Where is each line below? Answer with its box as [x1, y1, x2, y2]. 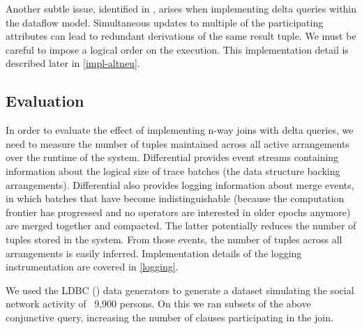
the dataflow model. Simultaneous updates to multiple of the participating [6, 15, 324, 29]
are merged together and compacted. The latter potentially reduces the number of [6, 218, 356, 233]
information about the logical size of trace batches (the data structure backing [6, 163, 340, 178]
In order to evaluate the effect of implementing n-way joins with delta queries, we [6, 123, 354, 137]
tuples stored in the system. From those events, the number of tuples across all [6, 231, 342, 246]
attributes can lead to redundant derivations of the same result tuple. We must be [6, 29, 356, 43]
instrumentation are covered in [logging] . [6, 259, 179, 274]
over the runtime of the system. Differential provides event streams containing [6, 150, 339, 164]
